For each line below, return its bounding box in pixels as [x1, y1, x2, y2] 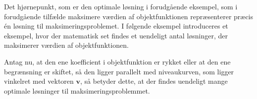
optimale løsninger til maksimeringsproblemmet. [4, 85, 150, 96]
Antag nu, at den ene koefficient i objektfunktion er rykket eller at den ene [4, 56, 231, 66]
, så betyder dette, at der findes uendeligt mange [80, 76, 228, 86]
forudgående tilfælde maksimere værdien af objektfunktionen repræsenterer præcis [4, 11, 254, 21]
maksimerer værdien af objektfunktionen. [4, 40, 129, 50]
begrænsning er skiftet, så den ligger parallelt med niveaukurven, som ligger [4, 66, 234, 76]
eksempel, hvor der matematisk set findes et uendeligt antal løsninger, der [4, 30, 228, 40]
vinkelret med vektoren [4, 76, 74, 86]
